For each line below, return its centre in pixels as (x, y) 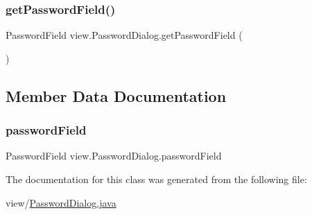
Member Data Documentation (116, 95)
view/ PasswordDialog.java (61, 202)
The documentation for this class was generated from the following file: (156, 179)
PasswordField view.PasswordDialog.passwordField (114, 156)
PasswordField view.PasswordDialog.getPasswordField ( (124, 35)
